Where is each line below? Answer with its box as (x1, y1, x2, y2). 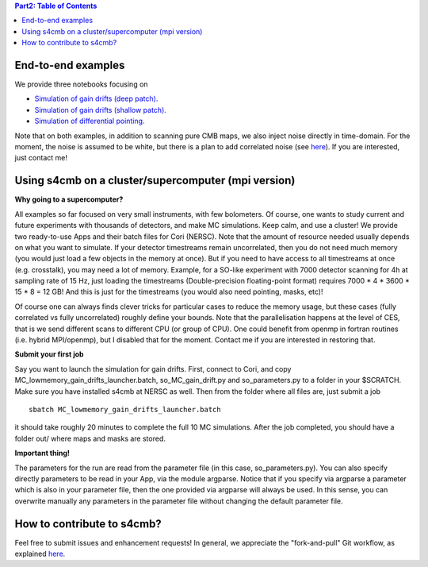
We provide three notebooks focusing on (14, 79, 148, 89)
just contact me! (14, 153, 67, 163)
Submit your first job (14, 349, 84, 359)
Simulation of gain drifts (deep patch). (34, 94, 159, 103)
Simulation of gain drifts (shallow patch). (34, 105, 166, 114)
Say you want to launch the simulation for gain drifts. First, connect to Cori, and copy (14, 364, 292, 373)
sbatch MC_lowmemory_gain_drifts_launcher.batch (29, 405, 221, 414)
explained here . (14, 549, 66, 558)
